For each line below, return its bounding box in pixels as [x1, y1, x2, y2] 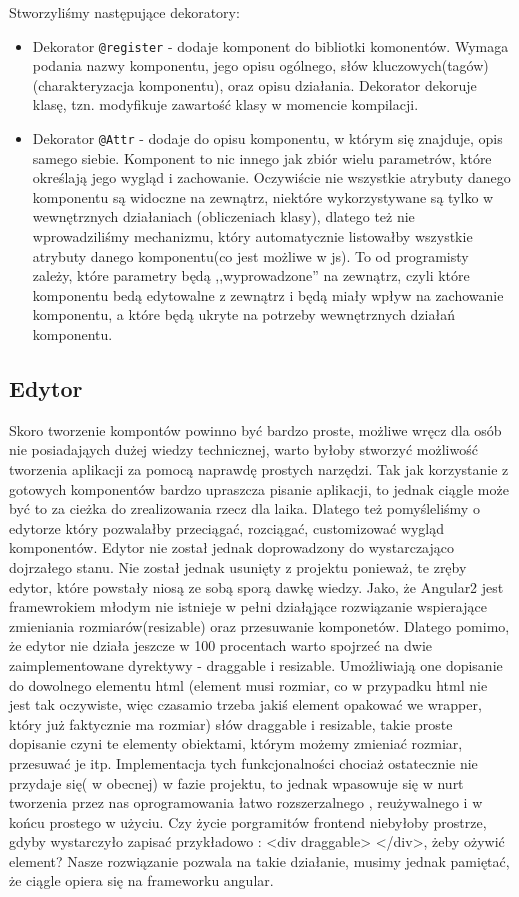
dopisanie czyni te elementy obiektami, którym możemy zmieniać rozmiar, [9, 733, 463, 754]
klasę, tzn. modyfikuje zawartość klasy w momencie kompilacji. [32, 94, 419, 115]
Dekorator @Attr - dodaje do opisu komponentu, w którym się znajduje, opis [32, 128, 503, 149]
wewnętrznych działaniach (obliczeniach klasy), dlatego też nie [32, 206, 415, 227]
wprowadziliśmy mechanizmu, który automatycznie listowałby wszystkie [32, 226, 473, 247]
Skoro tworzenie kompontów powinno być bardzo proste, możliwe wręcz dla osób [9, 419, 502, 440]
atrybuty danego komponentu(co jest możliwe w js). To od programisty [32, 245, 469, 266]
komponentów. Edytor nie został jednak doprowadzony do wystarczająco [9, 537, 455, 558]
